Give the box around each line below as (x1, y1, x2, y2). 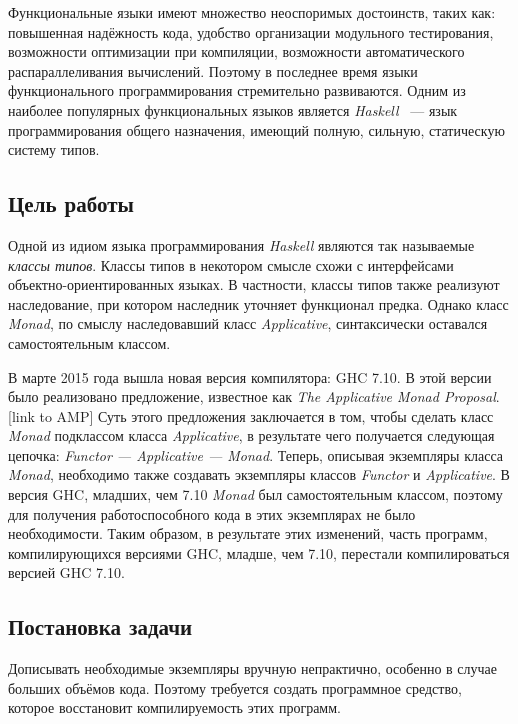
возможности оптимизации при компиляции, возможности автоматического (8, 41, 465, 62)
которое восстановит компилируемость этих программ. (8, 697, 341, 718)
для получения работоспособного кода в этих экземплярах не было (8, 503, 416, 524)
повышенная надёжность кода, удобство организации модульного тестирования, (8, 21, 494, 42)
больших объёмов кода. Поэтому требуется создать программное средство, (8, 677, 462, 698)
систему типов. (8, 139, 100, 160)
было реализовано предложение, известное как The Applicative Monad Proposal (8, 386, 496, 407)
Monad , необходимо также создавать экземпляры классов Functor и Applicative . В (8, 464, 510, 485)
